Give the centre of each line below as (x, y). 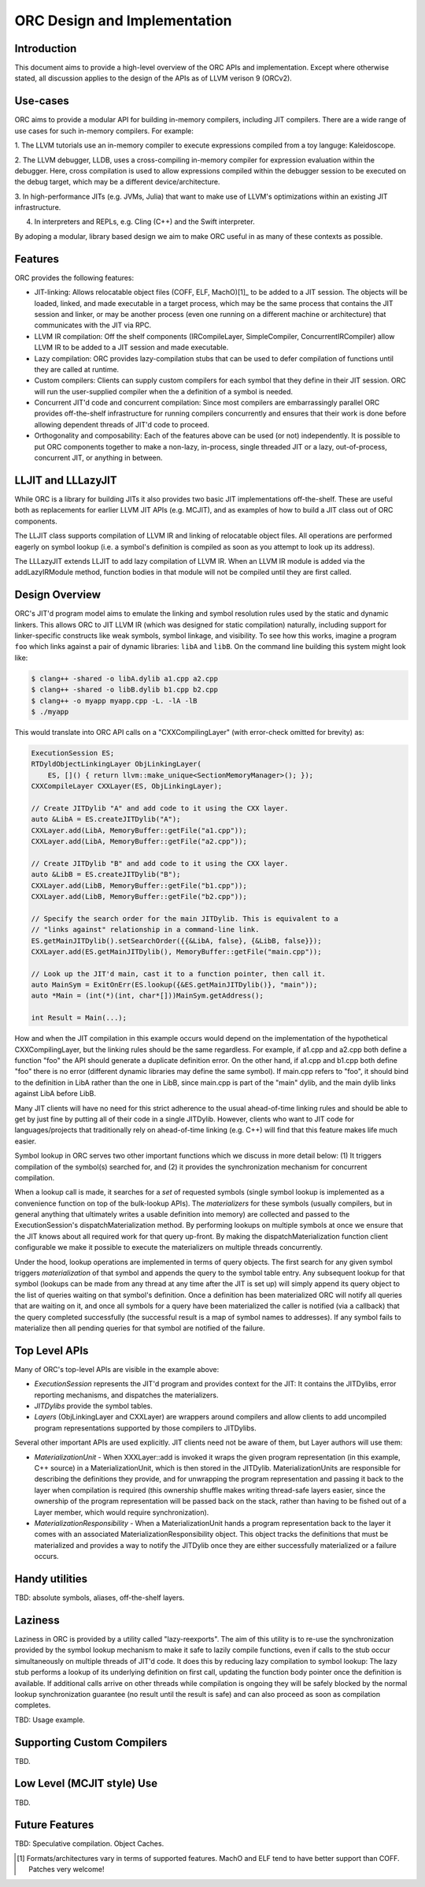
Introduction (46, 48)
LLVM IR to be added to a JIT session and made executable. (131, 348)
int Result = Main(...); (79, 1018)
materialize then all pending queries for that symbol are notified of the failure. (140, 1328)
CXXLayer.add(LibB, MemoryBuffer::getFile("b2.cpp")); (139, 896)
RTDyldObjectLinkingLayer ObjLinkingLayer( (116, 764)
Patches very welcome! (67, 1870)
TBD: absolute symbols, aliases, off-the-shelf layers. (100, 1598)
